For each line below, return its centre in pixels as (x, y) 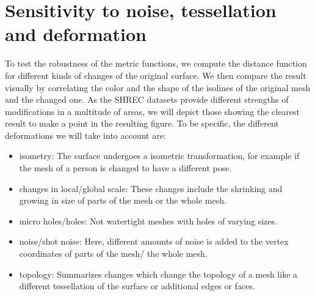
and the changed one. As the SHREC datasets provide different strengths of (147, 99)
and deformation (76, 34)
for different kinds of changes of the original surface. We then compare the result (156, 75)
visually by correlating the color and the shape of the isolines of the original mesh (158, 87)
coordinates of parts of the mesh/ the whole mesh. (113, 253)
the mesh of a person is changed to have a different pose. (125, 168)
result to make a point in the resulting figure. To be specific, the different (142, 123)
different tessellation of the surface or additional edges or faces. (137, 286)
